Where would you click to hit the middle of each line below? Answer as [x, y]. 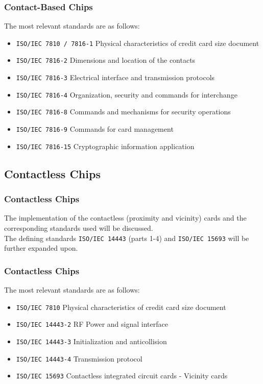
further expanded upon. [41, 248]
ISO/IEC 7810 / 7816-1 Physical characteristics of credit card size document [138, 43]
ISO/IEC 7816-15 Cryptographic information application [105, 146]
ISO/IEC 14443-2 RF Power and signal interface [92, 324]
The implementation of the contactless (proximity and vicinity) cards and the [125, 218]
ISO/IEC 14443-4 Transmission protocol [79, 358]
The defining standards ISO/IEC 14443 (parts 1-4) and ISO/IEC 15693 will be [127, 238]
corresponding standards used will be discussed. [79, 228]
